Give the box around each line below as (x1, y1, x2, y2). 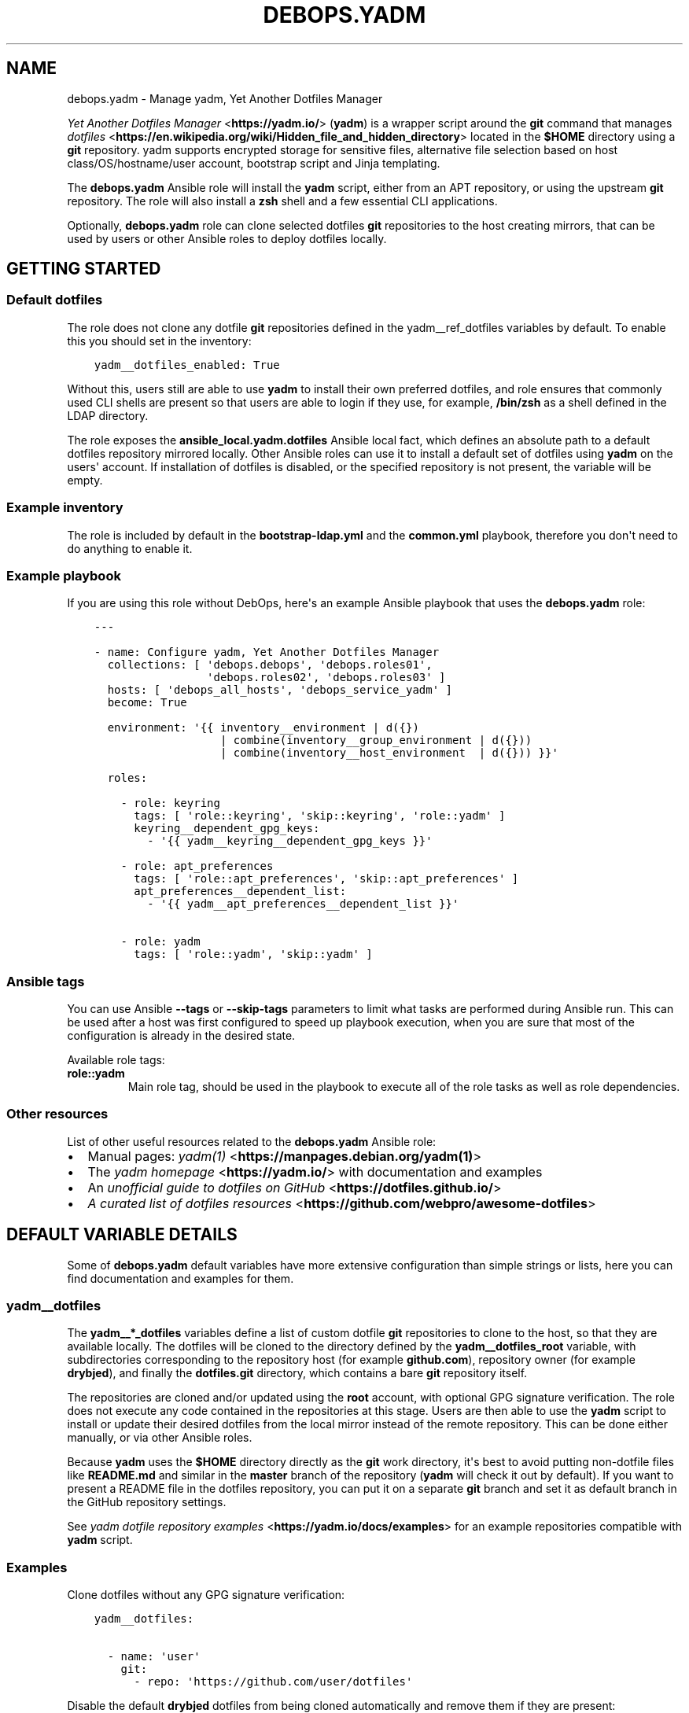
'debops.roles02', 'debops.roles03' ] (207, 671, 446, 684)
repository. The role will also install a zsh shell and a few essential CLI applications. (67, 193, 498, 208)
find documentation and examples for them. (67, 1271, 294, 1285)
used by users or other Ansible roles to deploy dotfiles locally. (67, 231, 387, 245)
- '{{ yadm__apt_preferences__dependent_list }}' (147, 897, 459, 911)
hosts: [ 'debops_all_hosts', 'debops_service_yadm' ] (107, 683, 452, 697)
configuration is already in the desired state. (67, 1029, 296, 1043)
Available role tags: (67, 1053, 165, 1067)
